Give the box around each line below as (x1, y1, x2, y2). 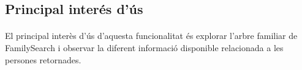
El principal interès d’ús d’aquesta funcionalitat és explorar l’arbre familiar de (5, 29, 298, 42)
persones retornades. (5, 53, 81, 66)
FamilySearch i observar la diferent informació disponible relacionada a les (5, 41, 284, 54)
